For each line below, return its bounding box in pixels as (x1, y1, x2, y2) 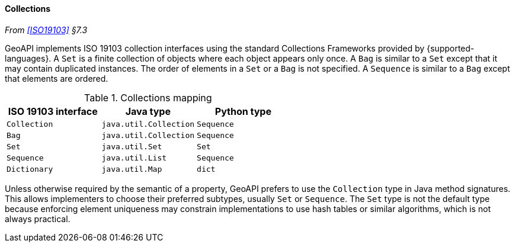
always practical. (5, 213, 71, 224)
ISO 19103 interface (8, 105, 98, 117)
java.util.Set (101, 142, 162, 151)
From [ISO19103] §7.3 (5, 24, 88, 35)
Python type (215, 105, 271, 117)
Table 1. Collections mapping (84, 91, 212, 104)
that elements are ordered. (5, 73, 108, 84)
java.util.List (101, 153, 167, 162)
